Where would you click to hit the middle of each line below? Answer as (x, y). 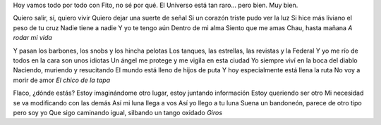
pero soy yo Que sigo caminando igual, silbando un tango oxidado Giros (117, 112)
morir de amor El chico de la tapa (62, 80)
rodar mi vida (32, 38)
